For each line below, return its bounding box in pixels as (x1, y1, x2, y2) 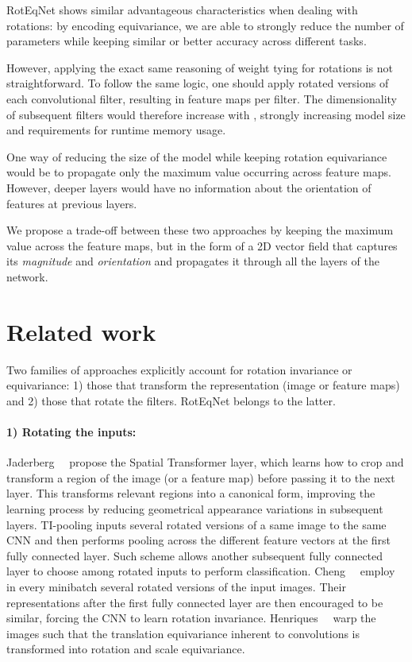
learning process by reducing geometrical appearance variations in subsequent (6, 500, 383, 517)
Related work (6, 315, 156, 347)
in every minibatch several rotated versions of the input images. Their (6, 578, 346, 594)
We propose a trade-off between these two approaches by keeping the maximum (6, 222, 394, 238)
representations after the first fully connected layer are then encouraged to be (6, 594, 383, 610)
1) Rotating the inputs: (6, 424, 137, 439)
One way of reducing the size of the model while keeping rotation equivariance (6, 148, 387, 165)
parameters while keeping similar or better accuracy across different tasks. (6, 33, 367, 49)
